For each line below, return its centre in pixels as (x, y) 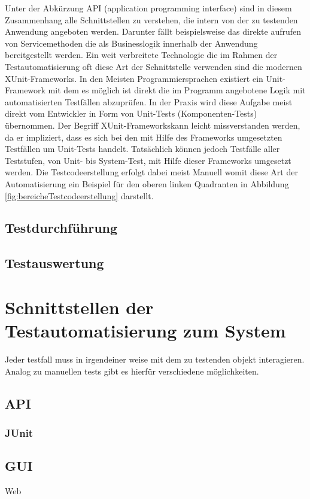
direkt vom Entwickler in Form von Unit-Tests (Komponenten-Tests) (131, 113)
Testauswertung (54, 263)
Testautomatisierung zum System (145, 331)
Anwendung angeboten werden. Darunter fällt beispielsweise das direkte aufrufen (153, 31)
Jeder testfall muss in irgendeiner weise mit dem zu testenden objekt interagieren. (155, 359)
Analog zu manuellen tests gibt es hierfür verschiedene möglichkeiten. (132, 371)
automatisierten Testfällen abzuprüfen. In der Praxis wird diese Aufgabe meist (149, 101)
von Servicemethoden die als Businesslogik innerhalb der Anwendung (131, 43)
